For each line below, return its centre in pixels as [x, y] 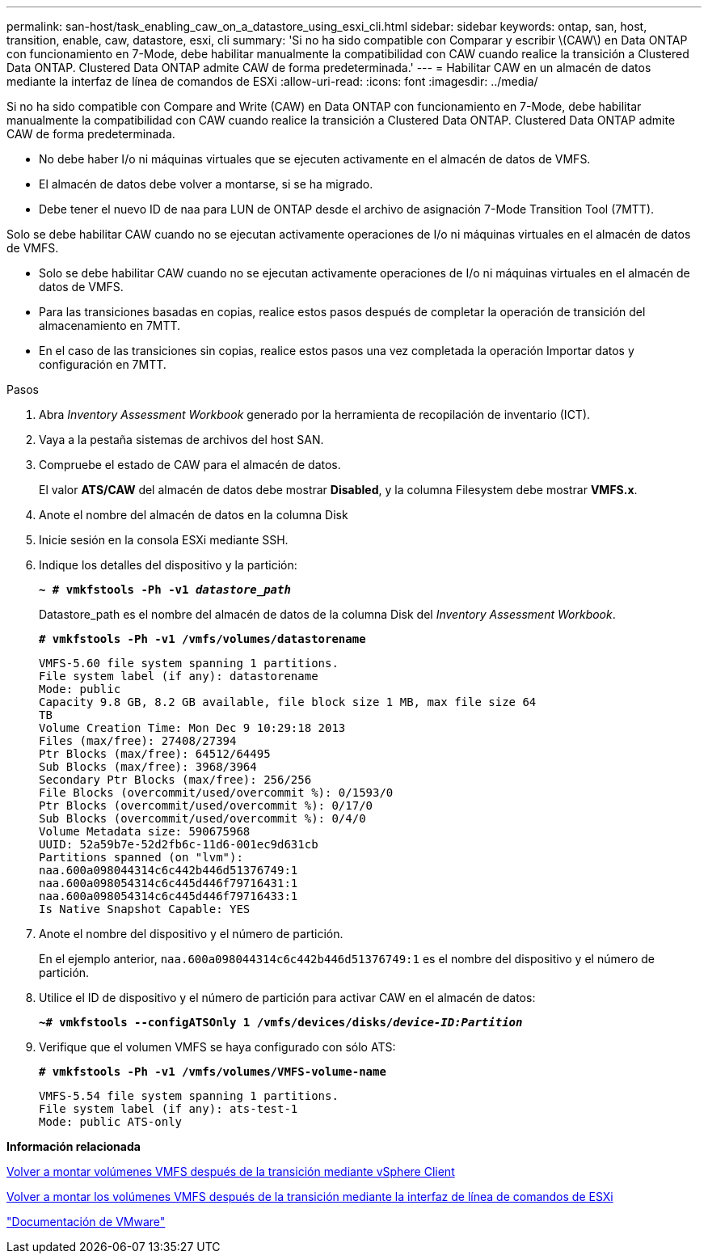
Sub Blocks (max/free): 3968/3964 [148, 767]
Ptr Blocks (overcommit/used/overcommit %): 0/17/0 [206, 805]
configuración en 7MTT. [103, 364]
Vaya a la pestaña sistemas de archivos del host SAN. [181, 440]
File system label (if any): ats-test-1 [169, 1109]
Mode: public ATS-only [111, 1122]
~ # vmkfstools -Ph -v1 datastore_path [165, 590]
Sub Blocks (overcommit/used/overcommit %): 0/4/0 [202, 818]
